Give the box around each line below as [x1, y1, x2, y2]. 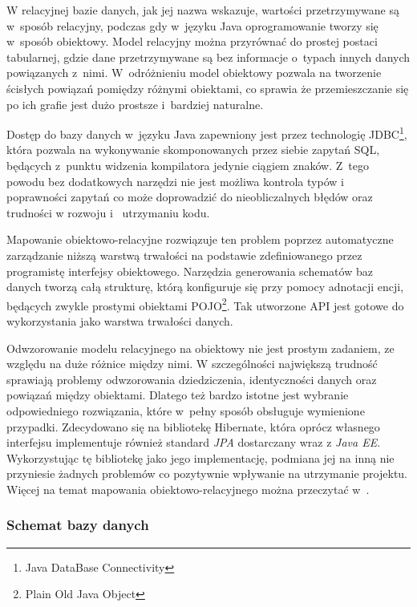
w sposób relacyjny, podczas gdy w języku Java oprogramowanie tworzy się [6, 17, 379, 34]
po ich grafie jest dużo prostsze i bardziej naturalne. [6, 95, 264, 112]
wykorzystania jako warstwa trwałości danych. [6, 313, 233, 329]
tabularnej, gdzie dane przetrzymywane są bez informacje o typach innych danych [6, 48, 411, 65]
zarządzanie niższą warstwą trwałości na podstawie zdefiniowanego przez [6, 246, 362, 263]
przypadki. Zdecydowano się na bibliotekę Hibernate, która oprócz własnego [6, 418, 380, 435]
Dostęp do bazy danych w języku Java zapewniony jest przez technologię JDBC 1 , [6, 123, 407, 142]
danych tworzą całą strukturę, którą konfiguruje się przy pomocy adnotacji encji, [6, 278, 404, 295]
